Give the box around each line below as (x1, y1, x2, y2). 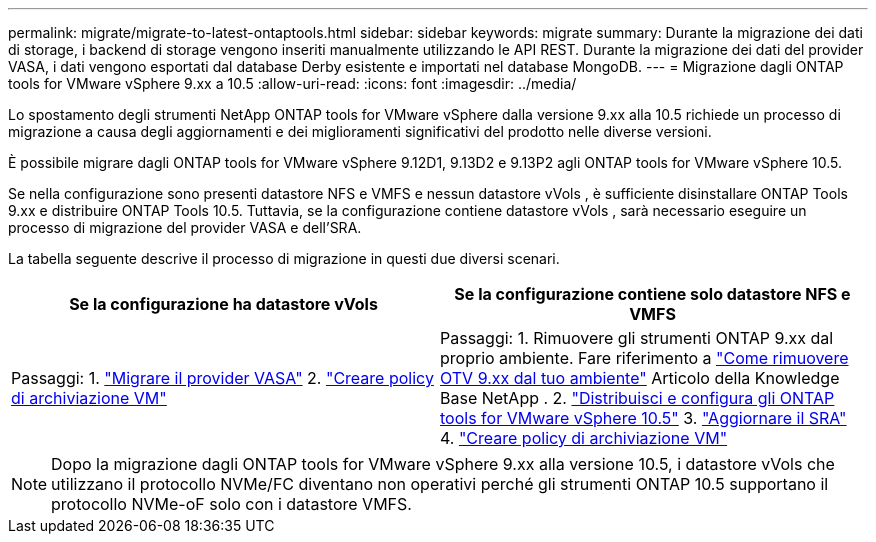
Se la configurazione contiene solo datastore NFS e (454, 284, 851, 304)
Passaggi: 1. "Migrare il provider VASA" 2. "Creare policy (11, 368, 434, 388)
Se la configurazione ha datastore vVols (69, 294, 378, 314)
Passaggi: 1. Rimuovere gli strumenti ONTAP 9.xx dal (440, 328, 834, 348)
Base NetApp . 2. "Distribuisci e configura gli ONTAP (440, 388, 835, 408)
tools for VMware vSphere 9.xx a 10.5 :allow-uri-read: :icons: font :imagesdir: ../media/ (8, 75, 577, 92)
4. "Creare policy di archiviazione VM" (440, 428, 728, 448)
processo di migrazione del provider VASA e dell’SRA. (8, 219, 362, 236)
